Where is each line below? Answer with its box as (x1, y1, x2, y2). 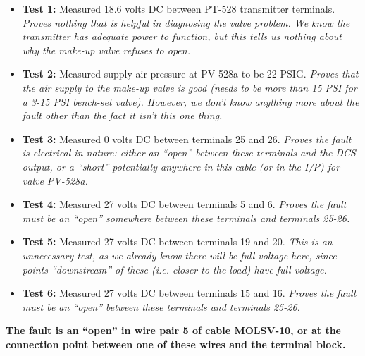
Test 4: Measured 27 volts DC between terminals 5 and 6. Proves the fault (22, 197, 347, 211)
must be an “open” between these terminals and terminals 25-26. (22, 299, 300, 314)
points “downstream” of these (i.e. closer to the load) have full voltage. (22, 262, 327, 276)
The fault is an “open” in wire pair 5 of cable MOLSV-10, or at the (6, 323, 341, 338)
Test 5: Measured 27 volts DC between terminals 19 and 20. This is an (22, 234, 333, 249)
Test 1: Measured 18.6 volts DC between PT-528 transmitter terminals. (22, 1, 335, 16)
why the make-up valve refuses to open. (22, 42, 190, 57)
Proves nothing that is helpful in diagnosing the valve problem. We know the (22, 15, 350, 30)
